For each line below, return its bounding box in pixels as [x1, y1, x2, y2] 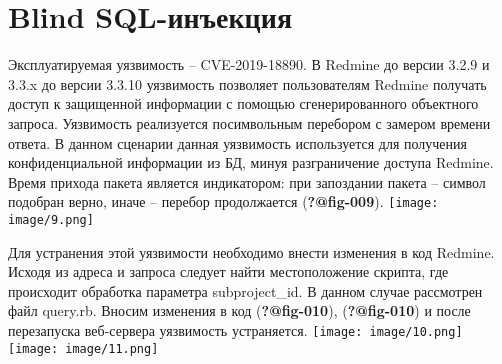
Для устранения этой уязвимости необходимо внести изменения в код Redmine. [8, 241, 495, 262]
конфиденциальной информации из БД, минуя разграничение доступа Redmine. [8, 152, 494, 173]
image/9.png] [8, 212, 94, 227]
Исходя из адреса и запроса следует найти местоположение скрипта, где [8, 261, 449, 282]
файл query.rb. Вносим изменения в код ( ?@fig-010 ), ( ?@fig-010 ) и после [8, 300, 471, 321]
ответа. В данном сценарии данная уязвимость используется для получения [8, 132, 467, 153]
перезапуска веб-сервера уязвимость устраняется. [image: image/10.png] [8, 319, 463, 340]
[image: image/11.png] [8, 341, 159, 356]
